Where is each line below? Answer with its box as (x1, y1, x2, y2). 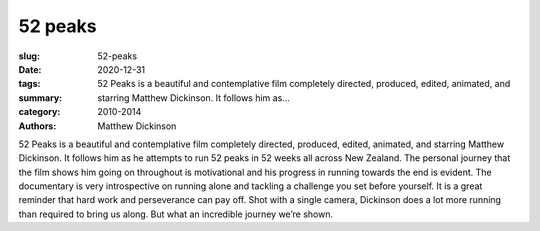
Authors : (18, 120, 57, 132)
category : (18, 106, 61, 118)
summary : (18, 91, 63, 104)
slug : (18, 50, 40, 62)
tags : (18, 78, 41, 90)
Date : (18, 63, 42, 75)
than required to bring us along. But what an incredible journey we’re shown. (18, 208, 334, 220)
